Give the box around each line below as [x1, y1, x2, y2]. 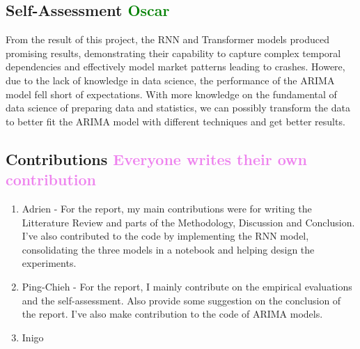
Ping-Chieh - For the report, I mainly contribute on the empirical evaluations [22, 279, 352, 293]
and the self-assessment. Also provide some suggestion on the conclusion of [22, 293, 341, 307]
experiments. [22, 256, 77, 270]
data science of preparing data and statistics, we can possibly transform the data [6, 100, 350, 115]
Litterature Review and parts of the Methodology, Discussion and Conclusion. [22, 215, 355, 229]
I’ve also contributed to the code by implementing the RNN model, [22, 228, 309, 243]
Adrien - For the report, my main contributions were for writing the [22, 201, 312, 215]
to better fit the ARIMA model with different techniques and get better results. [6, 114, 345, 128]
